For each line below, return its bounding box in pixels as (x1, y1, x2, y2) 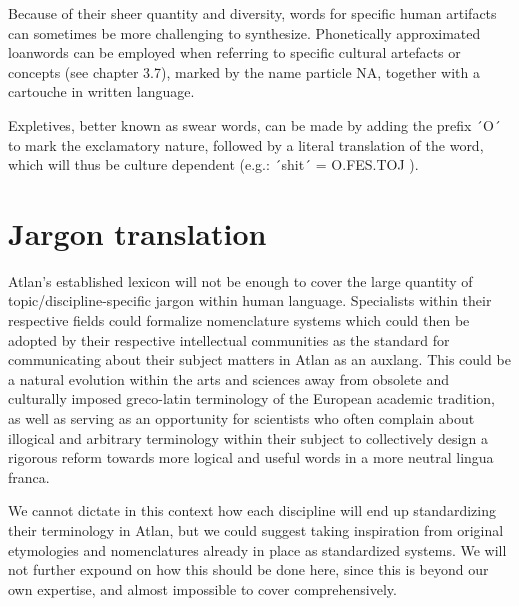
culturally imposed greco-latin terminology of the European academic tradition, (8, 388, 496, 409)
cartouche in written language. (8, 81, 195, 102)
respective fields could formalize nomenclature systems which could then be (8, 310, 470, 331)
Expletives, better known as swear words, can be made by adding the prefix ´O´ (8, 114, 501, 135)
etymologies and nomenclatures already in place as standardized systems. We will (8, 539, 507, 560)
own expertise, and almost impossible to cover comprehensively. (8, 578, 397, 599)
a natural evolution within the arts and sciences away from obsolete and (8, 368, 450, 389)
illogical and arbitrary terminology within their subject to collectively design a (8, 427, 488, 448)
